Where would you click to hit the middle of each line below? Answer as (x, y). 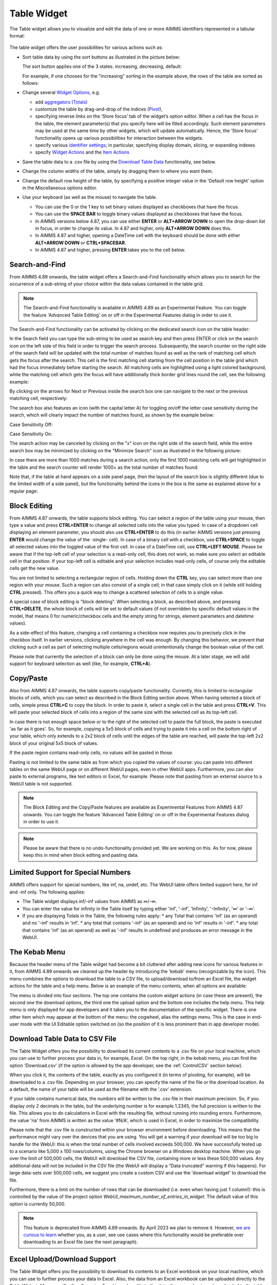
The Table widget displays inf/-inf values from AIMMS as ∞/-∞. (90, 902)
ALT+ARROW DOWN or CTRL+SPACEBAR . (81, 243)
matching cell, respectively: (38, 398)
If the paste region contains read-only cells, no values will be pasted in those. (91, 752)
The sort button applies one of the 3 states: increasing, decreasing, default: (102, 66)
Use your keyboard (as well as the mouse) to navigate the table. (90, 197)
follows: (31, 83)
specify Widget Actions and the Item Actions (82, 152)
